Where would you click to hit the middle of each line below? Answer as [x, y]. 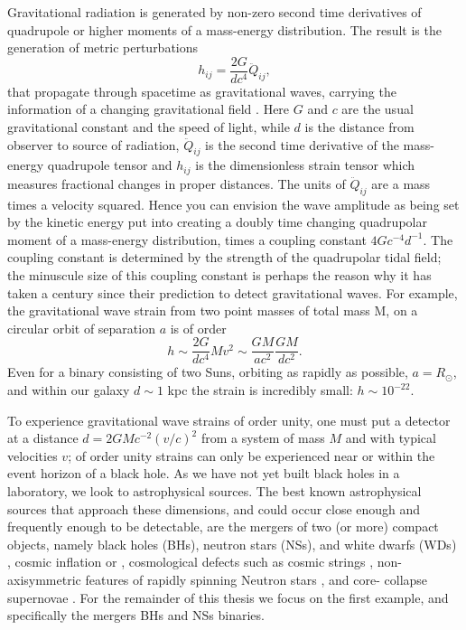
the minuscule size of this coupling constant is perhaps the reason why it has [219, 275]
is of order [198, 328]
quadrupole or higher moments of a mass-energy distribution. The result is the [224, 29]
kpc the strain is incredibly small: [260, 390]
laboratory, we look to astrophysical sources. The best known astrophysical [214, 491]
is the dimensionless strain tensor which [305, 165]
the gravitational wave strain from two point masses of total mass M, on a [213, 310]
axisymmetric [44, 580]
